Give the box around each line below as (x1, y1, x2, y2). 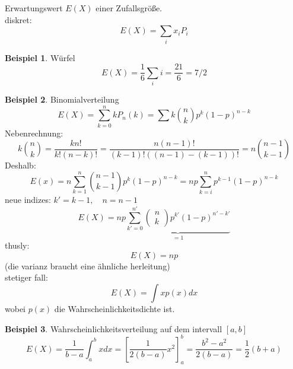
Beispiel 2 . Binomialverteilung (5, 93, 119, 105)
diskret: (5, 13, 32, 26)
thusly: (5, 239, 30, 252)
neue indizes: (5, 193, 51, 206)
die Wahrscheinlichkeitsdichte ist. (54, 303, 175, 315)
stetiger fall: (5, 271, 48, 284)
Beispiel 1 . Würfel (5, 51, 75, 63)
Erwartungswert (5, 2, 63, 14)
